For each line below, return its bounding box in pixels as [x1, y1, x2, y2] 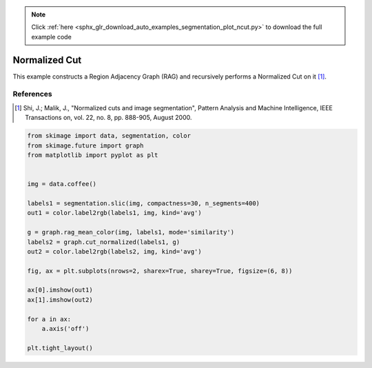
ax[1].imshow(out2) [27, 296, 93, 303]
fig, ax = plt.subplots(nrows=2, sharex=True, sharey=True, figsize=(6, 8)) [27, 267, 293, 275]
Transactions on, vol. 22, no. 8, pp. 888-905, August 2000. [25, 114, 192, 122]
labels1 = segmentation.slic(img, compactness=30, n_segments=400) [27, 199, 260, 207]
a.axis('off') [41, 325, 90, 333]
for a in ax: [27, 315, 72, 323]
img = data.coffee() [27, 180, 96, 188]
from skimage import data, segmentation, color [27, 132, 191, 140]
